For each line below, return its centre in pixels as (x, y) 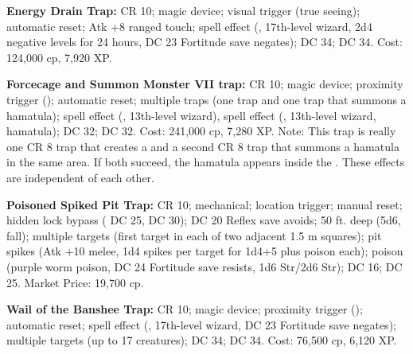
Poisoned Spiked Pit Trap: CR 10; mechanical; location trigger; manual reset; (205, 204)
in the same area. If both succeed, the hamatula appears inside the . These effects (206, 162)
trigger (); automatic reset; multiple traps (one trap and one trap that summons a (206, 99)
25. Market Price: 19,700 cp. (75, 282)
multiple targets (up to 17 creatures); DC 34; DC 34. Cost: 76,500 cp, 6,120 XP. (202, 340)
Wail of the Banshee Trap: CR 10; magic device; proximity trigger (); (185, 309)
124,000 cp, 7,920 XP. (59, 57)
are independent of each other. (80, 177)
